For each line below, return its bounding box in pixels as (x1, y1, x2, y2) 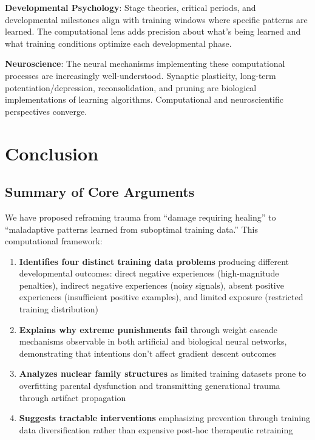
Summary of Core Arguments (5, 182, 195, 201)
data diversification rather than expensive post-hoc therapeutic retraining (19, 423, 293, 436)
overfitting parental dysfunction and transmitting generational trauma (19, 379, 280, 392)
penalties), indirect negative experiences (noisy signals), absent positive (19, 278, 284, 291)
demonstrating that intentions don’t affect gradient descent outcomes (19, 346, 276, 359)
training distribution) (19, 303, 98, 315)
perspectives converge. (5, 105, 87, 117)
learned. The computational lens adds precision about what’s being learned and (5, 25, 301, 38)
